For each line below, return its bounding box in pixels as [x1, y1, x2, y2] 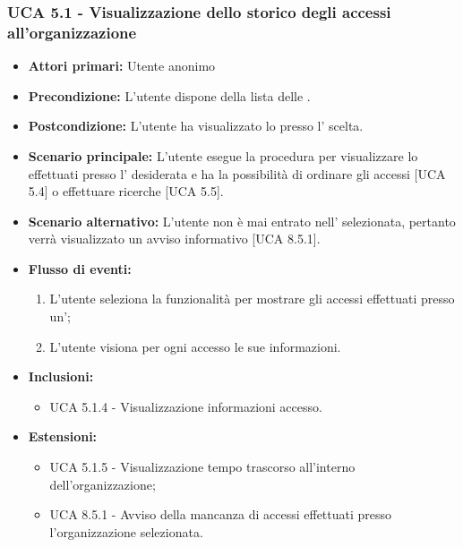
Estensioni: [28, 427, 98, 446]
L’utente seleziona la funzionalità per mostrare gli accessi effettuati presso [49, 289, 455, 308]
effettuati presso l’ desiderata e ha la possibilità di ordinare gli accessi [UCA [28, 164, 446, 183]
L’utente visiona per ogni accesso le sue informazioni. [49, 337, 341, 355]
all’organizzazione [7, 21, 137, 43]
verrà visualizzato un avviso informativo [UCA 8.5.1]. [28, 229, 321, 248]
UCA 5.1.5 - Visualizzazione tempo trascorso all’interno [49, 457, 356, 476]
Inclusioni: [28, 367, 94, 386]
